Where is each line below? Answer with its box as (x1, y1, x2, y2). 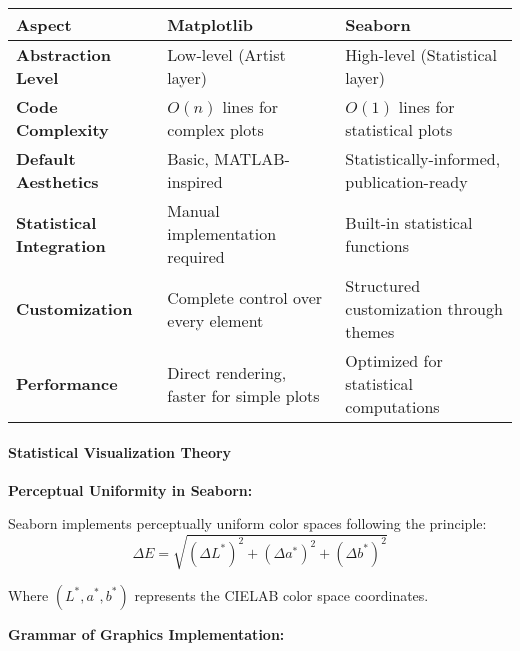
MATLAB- (214, 147, 290, 170)
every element (167, 308, 264, 332)
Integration (16, 233, 106, 257)
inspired (167, 170, 223, 193)
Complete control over (167, 285, 323, 309)
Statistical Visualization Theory (8, 441, 232, 462)
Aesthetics (16, 170, 99, 193)
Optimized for (345, 349, 443, 372)
